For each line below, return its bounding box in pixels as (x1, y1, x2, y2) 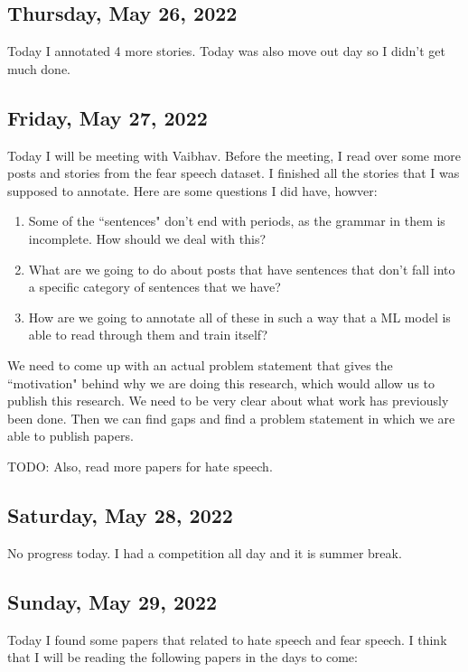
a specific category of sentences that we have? (28, 277, 281, 296)
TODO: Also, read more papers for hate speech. (7, 456, 273, 475)
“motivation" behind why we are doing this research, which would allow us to (7, 373, 435, 392)
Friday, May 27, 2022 (7, 103, 208, 131)
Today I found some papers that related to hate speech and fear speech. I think (7, 630, 447, 649)
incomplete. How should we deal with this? (28, 229, 267, 247)
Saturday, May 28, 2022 (7, 500, 233, 528)
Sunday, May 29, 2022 (7, 587, 218, 615)
